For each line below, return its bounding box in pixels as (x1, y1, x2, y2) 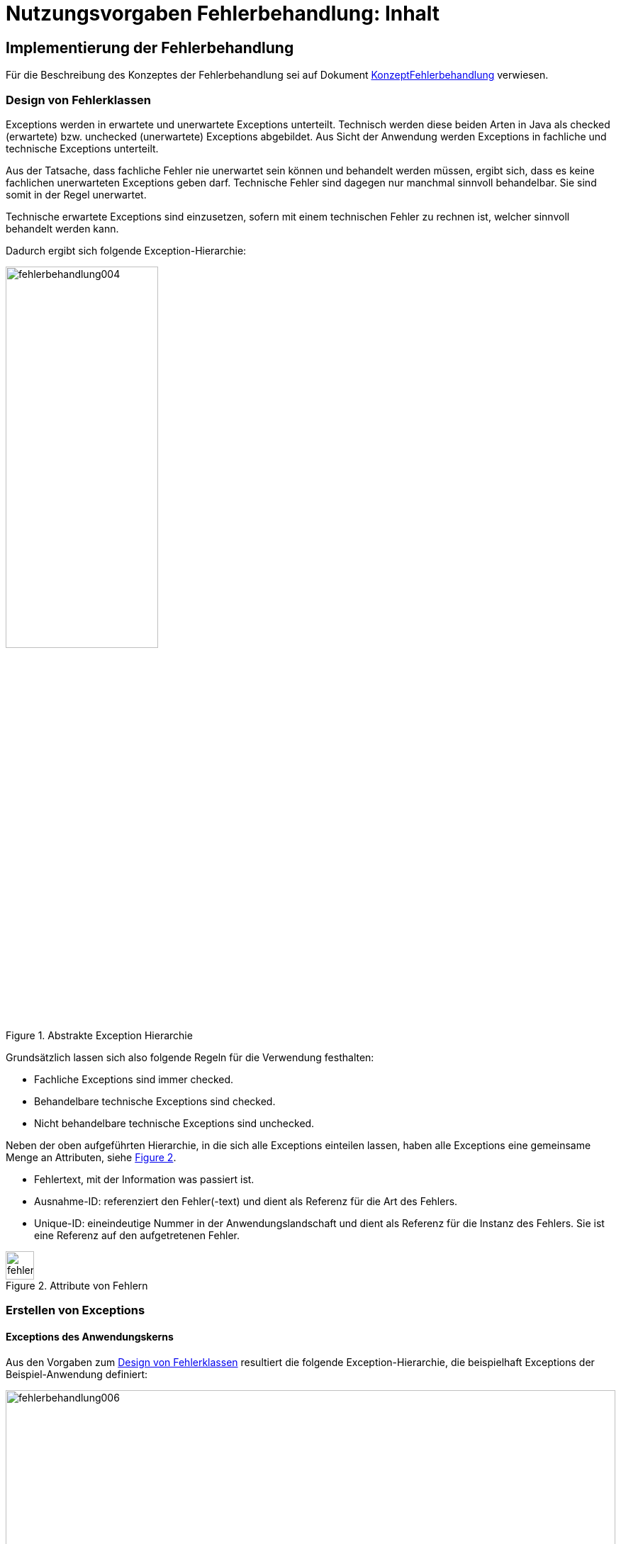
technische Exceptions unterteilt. (6, 142, 159, 155)
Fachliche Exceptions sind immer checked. (34, 1073, 234, 1085)
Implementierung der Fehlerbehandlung (6, 38, 294, 57)
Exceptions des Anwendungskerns (6, 1330, 174, 1343)
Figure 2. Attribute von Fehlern (6, 1279, 148, 1292)
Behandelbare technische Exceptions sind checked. (34, 1095, 276, 1107)
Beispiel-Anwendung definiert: (6, 1367, 148, 1380)
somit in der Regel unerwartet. (6, 188, 147, 201)
